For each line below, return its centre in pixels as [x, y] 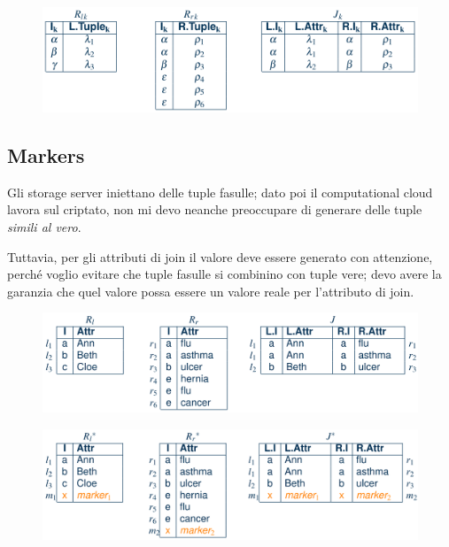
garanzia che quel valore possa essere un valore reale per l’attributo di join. [211, 291]
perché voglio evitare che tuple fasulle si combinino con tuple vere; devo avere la [224, 274]
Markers [46, 154]
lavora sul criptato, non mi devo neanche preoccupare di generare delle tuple [215, 209]
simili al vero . [44, 226]
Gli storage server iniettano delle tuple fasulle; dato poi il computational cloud [220, 192]
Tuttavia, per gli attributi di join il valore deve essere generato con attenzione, [220, 256]
